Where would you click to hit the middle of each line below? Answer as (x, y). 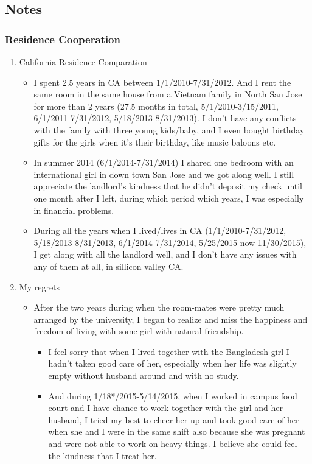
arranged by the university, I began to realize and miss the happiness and (171, 319)
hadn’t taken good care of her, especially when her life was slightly (172, 363)
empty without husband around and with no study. (144, 375)
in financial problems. (74, 210)
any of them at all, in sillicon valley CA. (109, 266)
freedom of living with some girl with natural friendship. (139, 331)
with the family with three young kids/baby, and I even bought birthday (169, 129)
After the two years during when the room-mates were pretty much (159, 307)
